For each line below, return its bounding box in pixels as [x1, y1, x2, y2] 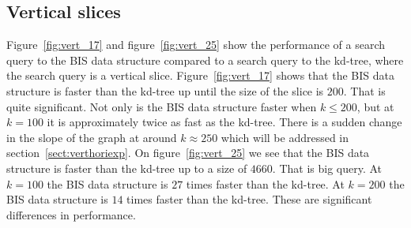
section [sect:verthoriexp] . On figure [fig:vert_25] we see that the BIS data [6, 144, 370, 161]
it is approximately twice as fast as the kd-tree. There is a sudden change [47, 114, 402, 130]
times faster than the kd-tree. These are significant [126, 191, 372, 207]
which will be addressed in [221, 129, 349, 145]
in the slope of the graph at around [6, 129, 177, 145]
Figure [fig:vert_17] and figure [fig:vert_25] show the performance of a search [6, 36, 386, 53]
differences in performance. [6, 206, 136, 222]
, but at [356, 98, 394, 114]
